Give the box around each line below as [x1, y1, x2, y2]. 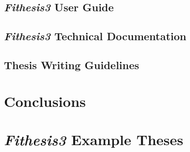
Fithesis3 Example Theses [4, 129, 184, 150]
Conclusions [4, 91, 86, 111]
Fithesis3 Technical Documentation [4, 28, 187, 44]
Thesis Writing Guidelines [4, 57, 139, 72]
